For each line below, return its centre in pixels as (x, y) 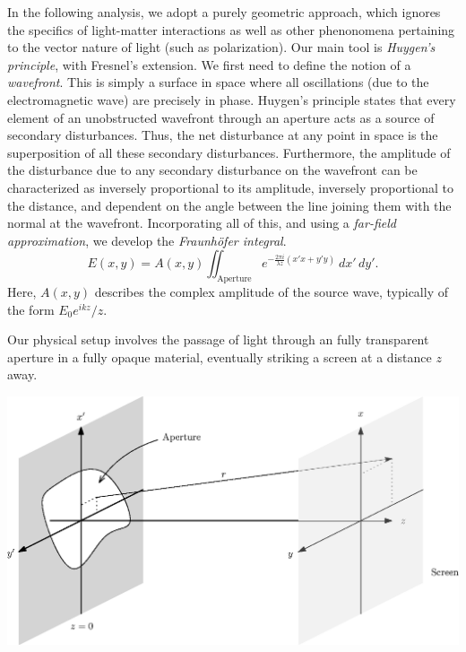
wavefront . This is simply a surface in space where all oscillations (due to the (218, 82)
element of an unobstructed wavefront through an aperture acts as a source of (221, 117)
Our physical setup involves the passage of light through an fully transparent (218, 339)
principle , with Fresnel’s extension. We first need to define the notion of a (209, 64)
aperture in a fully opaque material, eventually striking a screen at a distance (220, 356)
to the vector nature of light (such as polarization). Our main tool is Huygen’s (221, 47)
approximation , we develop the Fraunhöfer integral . (147, 240)
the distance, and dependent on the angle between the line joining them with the (229, 205)
